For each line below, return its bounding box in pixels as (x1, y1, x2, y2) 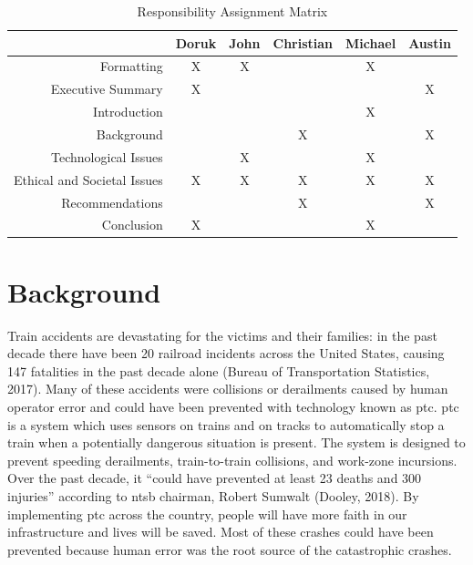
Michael (345, 33, 396, 52)
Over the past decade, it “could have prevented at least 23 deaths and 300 (7, 468, 422, 488)
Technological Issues (51, 147, 163, 166)
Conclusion (101, 215, 163, 234)
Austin (408, 33, 451, 52)
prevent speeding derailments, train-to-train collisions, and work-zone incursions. (7, 450, 458, 469)
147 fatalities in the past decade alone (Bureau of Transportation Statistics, (7, 361, 430, 380)
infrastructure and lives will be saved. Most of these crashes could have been (7, 522, 434, 541)
